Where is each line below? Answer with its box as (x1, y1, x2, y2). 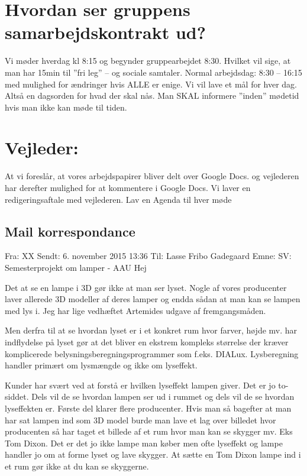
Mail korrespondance (5, 222, 135, 240)
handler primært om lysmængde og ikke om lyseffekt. (5, 359, 198, 371)
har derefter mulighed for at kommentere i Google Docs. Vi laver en (5, 182, 251, 193)
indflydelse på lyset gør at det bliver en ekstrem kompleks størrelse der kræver (5, 335, 289, 348)
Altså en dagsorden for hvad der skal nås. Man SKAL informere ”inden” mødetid (5, 89, 299, 102)
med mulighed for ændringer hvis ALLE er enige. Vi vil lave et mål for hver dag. (5, 77, 298, 90)
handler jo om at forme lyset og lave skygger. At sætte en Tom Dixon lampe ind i (5, 448, 301, 461)
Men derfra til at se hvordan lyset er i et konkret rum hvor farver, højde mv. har (5, 324, 298, 336)
